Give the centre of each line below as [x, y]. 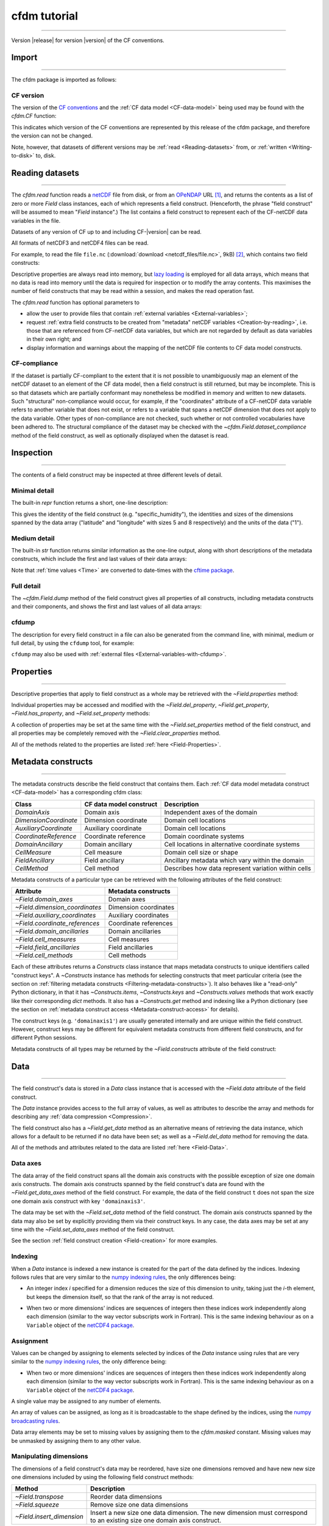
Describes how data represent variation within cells [238, 868]
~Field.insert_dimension [49, 1517]
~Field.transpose [39, 1497]
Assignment [30, 1341]
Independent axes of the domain [211, 812]
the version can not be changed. [52, 136]
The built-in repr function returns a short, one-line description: [90, 503]
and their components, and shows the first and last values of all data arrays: [107, 607]
